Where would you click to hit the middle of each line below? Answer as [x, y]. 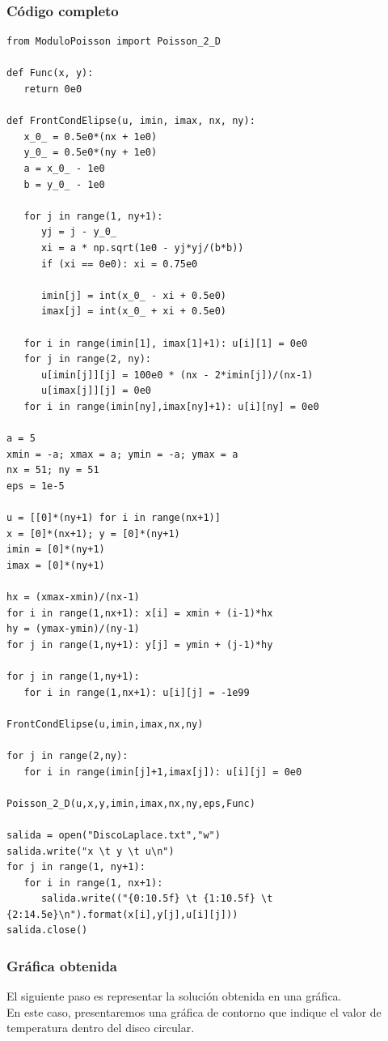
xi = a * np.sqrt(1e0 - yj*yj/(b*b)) [142, 247]
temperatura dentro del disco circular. [101, 1028]
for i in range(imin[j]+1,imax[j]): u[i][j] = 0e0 [163, 772]
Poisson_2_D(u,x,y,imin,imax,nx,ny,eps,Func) [131, 803]
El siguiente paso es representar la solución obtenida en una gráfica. [174, 996]
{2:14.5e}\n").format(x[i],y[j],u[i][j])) [122, 914]
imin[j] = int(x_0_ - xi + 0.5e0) [134, 295]
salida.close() [47, 930]
